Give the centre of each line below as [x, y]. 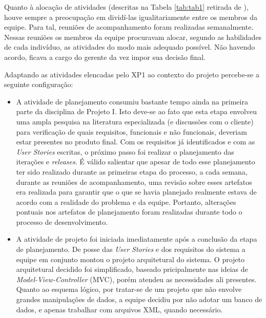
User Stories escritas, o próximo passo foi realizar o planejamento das [125, 151]
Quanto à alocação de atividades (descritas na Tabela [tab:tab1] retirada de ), [126, 7]
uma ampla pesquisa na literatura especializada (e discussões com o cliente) [135, 121]
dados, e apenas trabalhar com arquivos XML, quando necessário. [119, 309]
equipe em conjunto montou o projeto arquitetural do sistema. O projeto [130, 259]
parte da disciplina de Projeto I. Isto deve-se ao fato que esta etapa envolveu [136, 111]
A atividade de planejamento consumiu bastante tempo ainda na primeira [132, 101]
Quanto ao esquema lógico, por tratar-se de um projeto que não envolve [129, 289]
